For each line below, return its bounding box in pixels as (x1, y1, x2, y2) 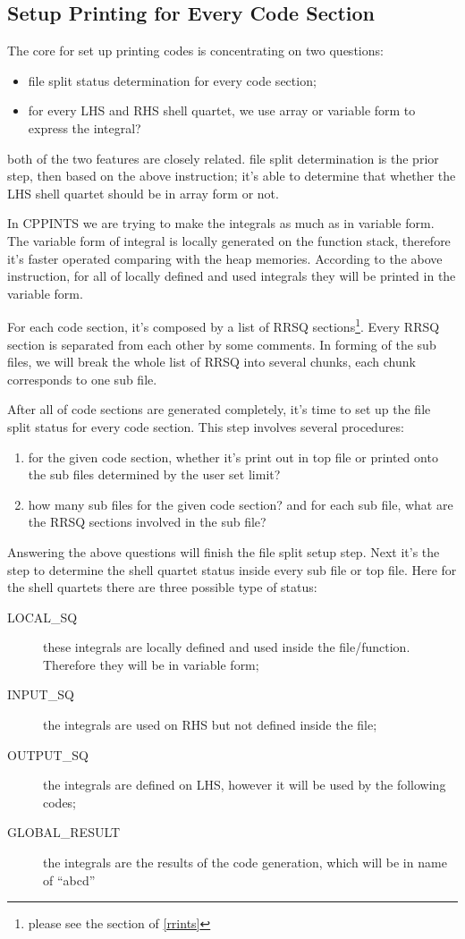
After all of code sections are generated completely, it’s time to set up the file (7, 400, 431, 419)
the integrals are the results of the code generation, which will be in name (43, 853, 447, 872)
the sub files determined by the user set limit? (28, 465, 281, 484)
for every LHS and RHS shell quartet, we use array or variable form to (28, 101, 416, 120)
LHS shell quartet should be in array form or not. (7, 183, 279, 202)
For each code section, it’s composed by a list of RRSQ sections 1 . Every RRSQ (7, 315, 440, 335)
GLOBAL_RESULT (7, 823, 121, 842)
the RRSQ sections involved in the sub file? (28, 512, 266, 531)
